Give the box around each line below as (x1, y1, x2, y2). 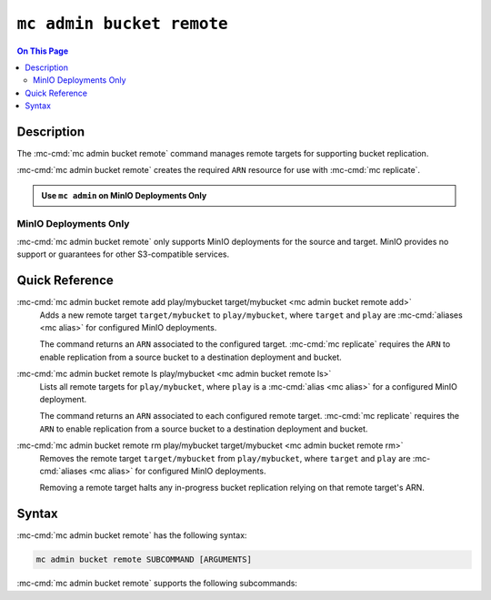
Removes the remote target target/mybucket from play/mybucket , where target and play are (39, 453, 411, 463)
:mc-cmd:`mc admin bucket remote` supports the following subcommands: (16, 578, 297, 589)
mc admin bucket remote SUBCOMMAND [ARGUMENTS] (35, 554, 252, 564)
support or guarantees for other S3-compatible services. (16, 249, 230, 259)
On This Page (16, 46, 69, 56)
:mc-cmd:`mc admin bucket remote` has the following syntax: (16, 530, 247, 541)
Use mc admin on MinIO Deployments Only (41, 189, 207, 200)
